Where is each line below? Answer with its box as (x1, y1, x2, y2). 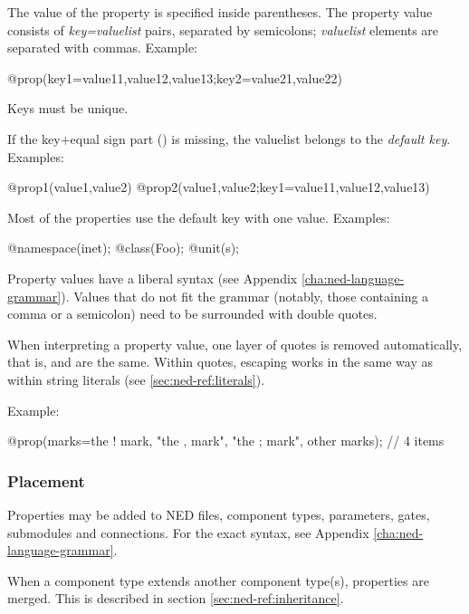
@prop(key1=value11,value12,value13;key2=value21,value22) (7, 68, 342, 87)
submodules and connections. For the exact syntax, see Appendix (7, 523, 369, 542)
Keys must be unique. (7, 99, 129, 118)
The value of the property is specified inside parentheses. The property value (7, 3, 433, 21)
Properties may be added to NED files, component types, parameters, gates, (7, 504, 430, 523)
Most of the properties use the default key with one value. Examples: (7, 207, 390, 226)
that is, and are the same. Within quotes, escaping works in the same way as (7, 352, 433, 371)
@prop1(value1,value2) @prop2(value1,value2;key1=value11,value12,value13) (7, 177, 430, 197)
